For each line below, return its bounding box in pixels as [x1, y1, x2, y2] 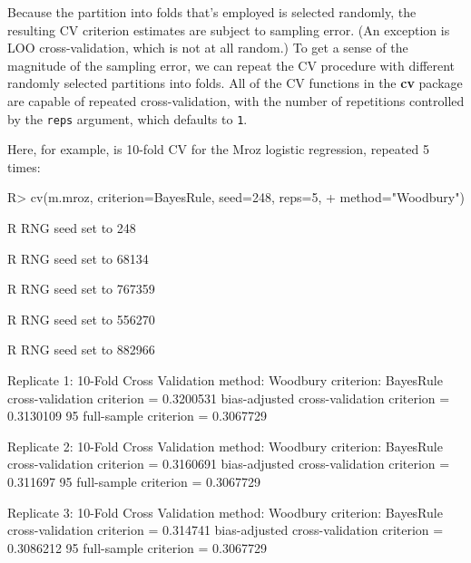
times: [7, 157, 41, 176]
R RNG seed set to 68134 [7, 248, 149, 267]
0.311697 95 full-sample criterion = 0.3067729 [7, 471, 260, 490]
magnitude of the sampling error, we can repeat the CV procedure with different [7, 55, 456, 74]
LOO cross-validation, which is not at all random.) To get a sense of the [7, 38, 408, 57]
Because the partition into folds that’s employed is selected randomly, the [7, 3, 417, 21]
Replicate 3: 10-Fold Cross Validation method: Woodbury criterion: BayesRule [7, 502, 443, 521]
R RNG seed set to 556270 [7, 309, 155, 328]
